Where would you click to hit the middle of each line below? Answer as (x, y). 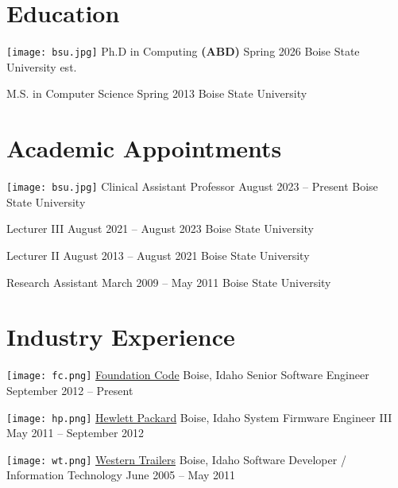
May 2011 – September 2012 (75, 433)
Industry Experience (121, 337)
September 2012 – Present (70, 390)
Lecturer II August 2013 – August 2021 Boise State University (158, 255)
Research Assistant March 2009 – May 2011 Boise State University (169, 282)
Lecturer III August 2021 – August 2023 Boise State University (160, 229)
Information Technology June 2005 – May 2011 (121, 475)
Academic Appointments (144, 148)
